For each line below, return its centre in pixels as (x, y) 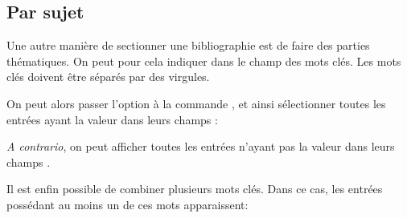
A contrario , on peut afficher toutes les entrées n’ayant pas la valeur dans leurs (201, 146)
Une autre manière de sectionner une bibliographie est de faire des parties (188, 45)
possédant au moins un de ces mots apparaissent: (127, 204)
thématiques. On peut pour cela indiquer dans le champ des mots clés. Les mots (204, 61)
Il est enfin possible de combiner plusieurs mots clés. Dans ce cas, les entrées (195, 189)
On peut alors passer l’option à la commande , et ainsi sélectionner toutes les (196, 103)
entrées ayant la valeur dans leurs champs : (112, 119)
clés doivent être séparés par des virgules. (108, 77)
